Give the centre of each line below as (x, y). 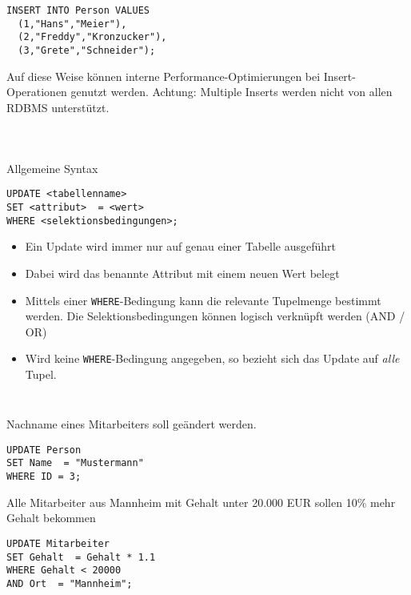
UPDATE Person (44, 450)
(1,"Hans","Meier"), (72, 24)
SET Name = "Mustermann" (75, 463)
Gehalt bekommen (51, 518)
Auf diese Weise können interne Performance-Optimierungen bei (164, 76)
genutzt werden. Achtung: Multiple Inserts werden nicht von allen (231, 92)
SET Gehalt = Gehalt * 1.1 (81, 557)
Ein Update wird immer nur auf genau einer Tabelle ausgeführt (181, 246)
